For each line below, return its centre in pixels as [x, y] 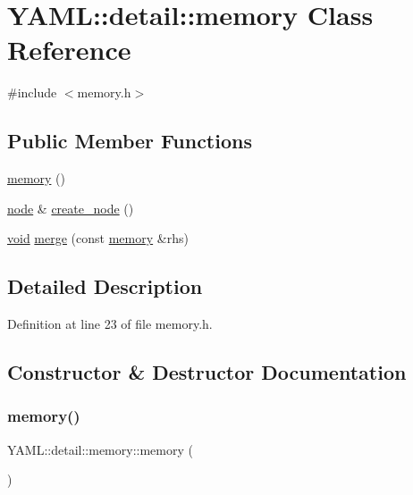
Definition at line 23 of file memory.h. [110, 324]
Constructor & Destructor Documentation [207, 372]
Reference [69, 50]
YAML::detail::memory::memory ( [100, 449]
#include [32, 92]
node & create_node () [71, 208]
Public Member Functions [130, 141]
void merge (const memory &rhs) [98, 238]
